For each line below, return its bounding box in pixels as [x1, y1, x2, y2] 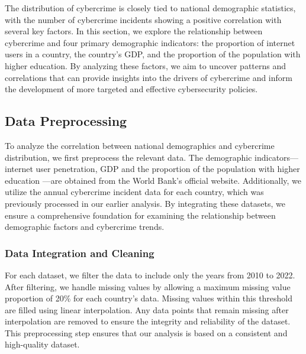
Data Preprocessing [5, 112, 127, 130]
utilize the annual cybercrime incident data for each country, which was [5, 186, 264, 198]
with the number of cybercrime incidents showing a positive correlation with [5, 13, 282, 25]
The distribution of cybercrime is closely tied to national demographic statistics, [5, 2, 296, 14]
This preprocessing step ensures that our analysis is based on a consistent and [5, 326, 288, 339]
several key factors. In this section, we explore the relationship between [5, 25, 263, 37]
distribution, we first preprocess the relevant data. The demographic [5, 151, 252, 163]
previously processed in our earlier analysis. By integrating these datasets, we [5, 197, 285, 209]
